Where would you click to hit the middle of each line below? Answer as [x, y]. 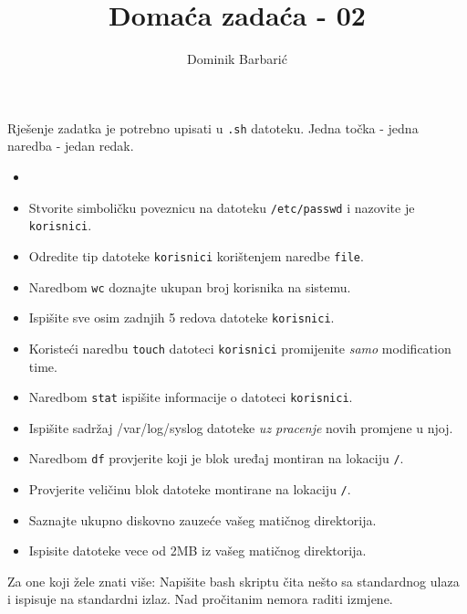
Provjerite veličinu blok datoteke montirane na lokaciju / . [190, 489]
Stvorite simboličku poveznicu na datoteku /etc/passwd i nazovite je [222, 207]
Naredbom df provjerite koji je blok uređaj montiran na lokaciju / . [216, 458]
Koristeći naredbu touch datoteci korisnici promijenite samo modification [240, 348]
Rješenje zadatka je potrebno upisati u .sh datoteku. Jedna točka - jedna [213, 127]
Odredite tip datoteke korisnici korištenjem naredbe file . [196, 255]
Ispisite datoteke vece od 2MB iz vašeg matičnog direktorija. [197, 550]
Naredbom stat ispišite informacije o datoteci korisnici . [191, 397]
